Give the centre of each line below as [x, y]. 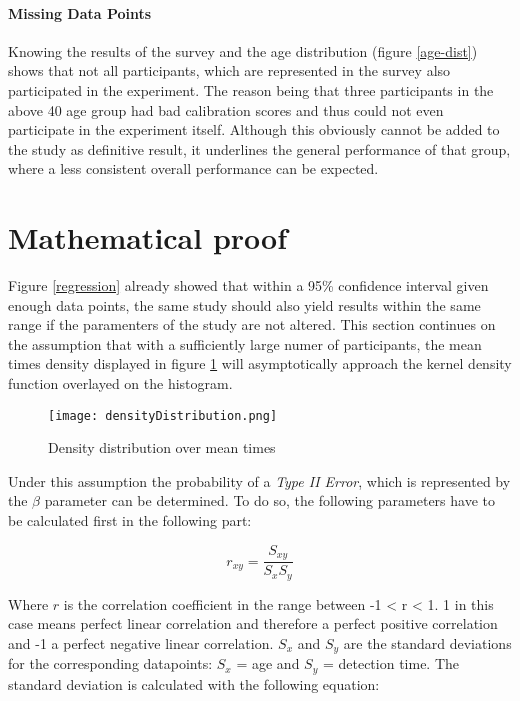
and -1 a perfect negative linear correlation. [141, 642]
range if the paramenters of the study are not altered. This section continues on [252, 324]
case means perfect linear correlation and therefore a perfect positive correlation [253, 623]
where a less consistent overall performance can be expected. [193, 168]
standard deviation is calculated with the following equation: [194, 683]
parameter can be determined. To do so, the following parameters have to [269, 500]
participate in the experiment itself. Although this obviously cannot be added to [254, 129]
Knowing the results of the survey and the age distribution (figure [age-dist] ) [243, 50]
